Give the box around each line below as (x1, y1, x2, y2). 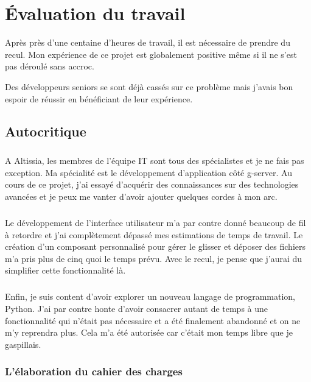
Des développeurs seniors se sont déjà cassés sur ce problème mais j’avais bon (5, 80, 293, 93)
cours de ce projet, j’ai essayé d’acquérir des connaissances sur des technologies (5, 178, 299, 191)
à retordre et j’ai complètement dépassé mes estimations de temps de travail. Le (5, 228, 303, 241)
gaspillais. (5, 338, 41, 350)
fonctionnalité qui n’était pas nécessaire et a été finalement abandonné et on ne (5, 314, 301, 327)
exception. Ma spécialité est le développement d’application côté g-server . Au (5, 166, 293, 179)
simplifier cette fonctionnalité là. (5, 264, 126, 277)
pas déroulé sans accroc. (5, 60, 94, 73)
